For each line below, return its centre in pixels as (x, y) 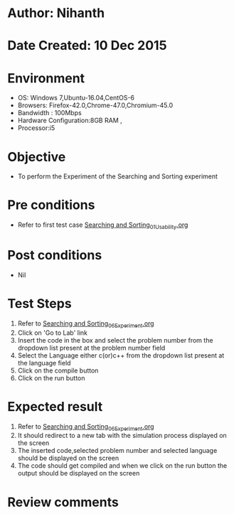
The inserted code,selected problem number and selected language (117, 451)
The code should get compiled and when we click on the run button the (122, 466)
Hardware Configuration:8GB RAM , (70, 121)
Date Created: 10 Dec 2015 (87, 46)
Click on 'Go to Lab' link (52, 333)
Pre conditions (51, 205)
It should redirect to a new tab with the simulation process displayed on (122, 436)
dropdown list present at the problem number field (91, 348)
